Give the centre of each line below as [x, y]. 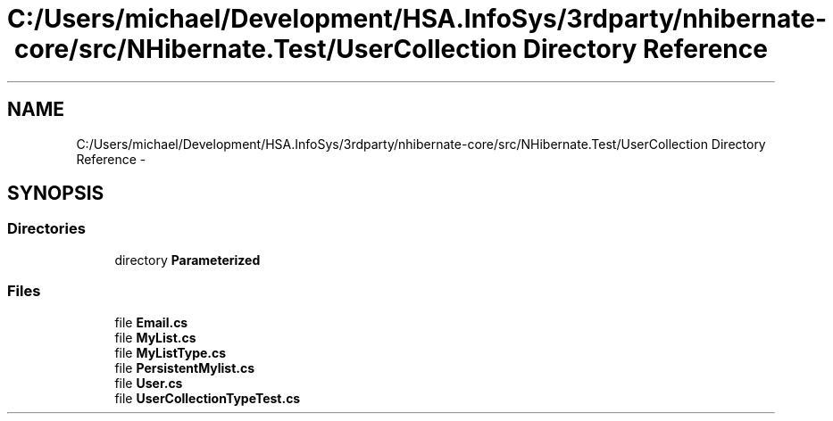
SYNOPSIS [56, 194]
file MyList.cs [155, 337]
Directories [46, 229]
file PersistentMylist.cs [185, 367]
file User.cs [149, 383]
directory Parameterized [187, 260]
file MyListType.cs [171, 352]
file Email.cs [151, 322]
